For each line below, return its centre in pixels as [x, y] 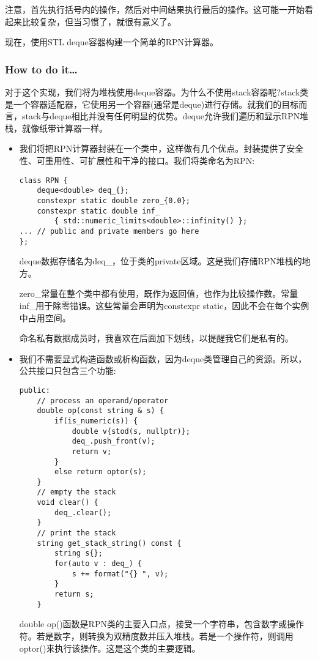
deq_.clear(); [83, 512]
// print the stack [76, 533]
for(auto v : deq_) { [98, 564]
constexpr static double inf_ [98, 211]
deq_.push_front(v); [113, 441]
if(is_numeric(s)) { [96, 421]
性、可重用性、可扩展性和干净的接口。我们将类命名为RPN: [137, 160]
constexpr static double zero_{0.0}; [113, 200]
